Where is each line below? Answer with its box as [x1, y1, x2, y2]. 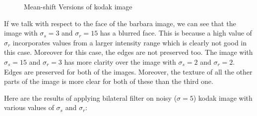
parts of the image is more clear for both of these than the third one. [4, 76, 213, 86]
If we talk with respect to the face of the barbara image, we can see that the [4, 18, 236, 28]
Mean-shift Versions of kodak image [24, 1, 132, 11]
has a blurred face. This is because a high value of [100, 28, 252, 38]
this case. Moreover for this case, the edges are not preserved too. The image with [4, 47, 253, 57]
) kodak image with [193, 92, 253, 103]
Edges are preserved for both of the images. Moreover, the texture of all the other [4, 66, 253, 77]
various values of [4, 102, 54, 113]
